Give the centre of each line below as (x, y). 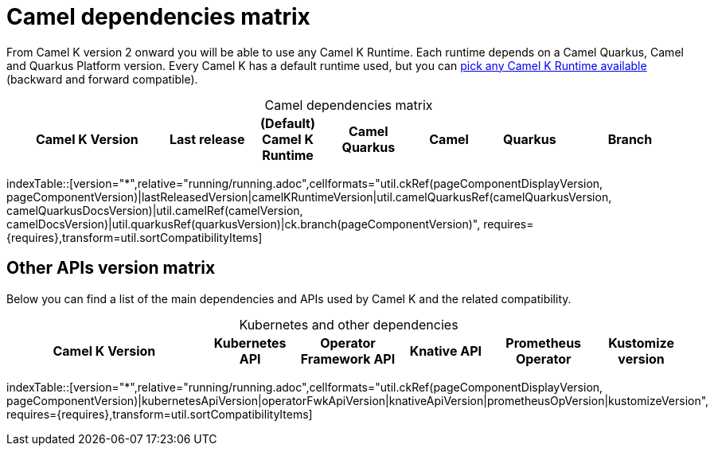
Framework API (348, 358)
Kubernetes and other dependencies (349, 324)
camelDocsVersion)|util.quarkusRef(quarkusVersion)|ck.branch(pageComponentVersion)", (244, 224)
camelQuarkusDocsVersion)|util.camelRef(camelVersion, (155, 210)
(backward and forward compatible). (102, 79)
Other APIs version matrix (111, 268)
